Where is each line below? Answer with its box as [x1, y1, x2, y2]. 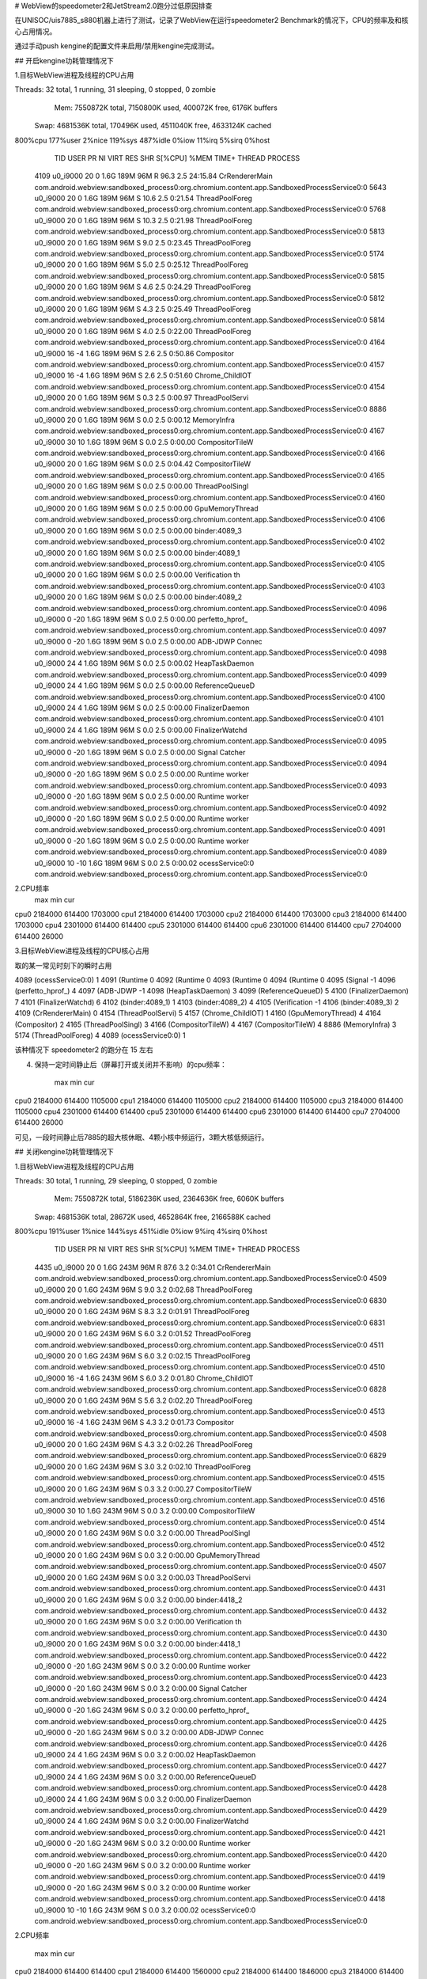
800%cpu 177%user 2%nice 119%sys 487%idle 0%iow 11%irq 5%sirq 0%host [14, 135, 270, 145]
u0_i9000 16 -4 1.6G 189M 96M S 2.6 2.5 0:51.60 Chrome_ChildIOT [34, 370, 252, 380]
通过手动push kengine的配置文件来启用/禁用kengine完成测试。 [14, 41, 219, 51]
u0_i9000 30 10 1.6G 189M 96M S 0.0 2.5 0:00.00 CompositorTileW [34, 437, 254, 446]
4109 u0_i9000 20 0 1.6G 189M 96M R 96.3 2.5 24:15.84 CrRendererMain [34, 171, 273, 181]
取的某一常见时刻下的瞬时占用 [14, 960, 112, 970]
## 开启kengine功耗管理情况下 [14, 55, 114, 65]
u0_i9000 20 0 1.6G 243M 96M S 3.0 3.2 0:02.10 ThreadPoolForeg [34, 1461, 251, 1472]
